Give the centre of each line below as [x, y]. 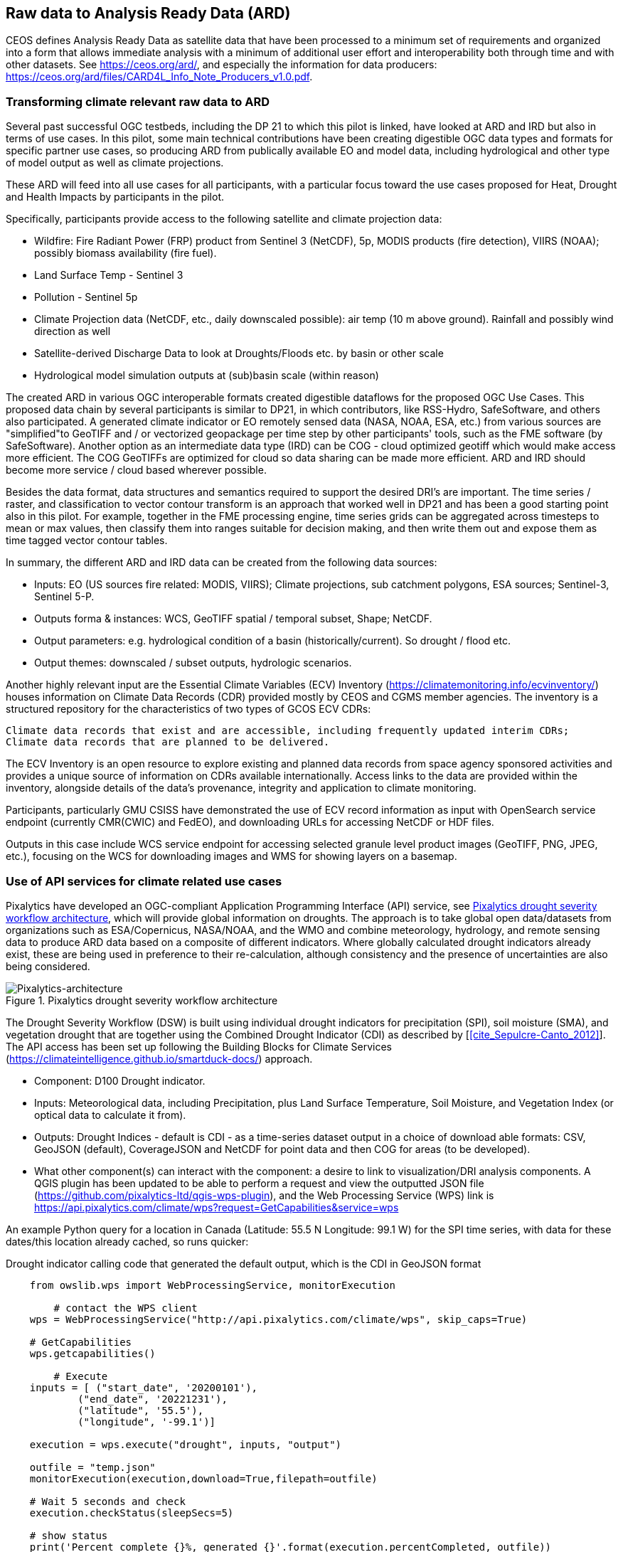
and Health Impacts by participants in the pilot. [115, 197]
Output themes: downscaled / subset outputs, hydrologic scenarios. [193, 663]
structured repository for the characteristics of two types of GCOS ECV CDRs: [188, 709]
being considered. [48, 966]
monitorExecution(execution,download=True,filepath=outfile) [203, 1478]
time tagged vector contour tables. [87, 541]
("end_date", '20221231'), [153, 1399]
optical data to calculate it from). [110, 1115]
